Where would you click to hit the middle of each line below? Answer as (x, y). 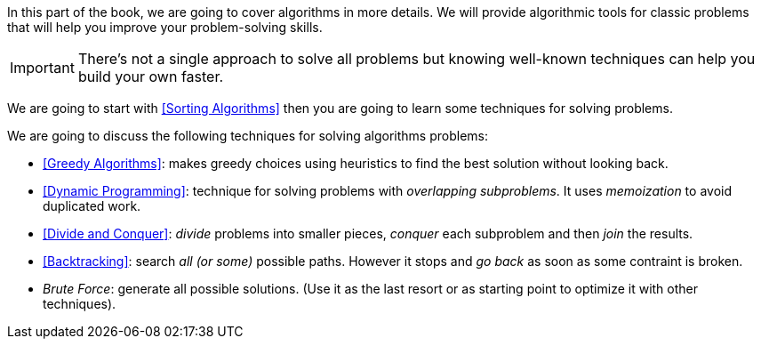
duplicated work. (92, 206)
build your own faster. (151, 76)
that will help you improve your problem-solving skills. (165, 27)
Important (42, 68)
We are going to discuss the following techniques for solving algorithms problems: (248, 136)
